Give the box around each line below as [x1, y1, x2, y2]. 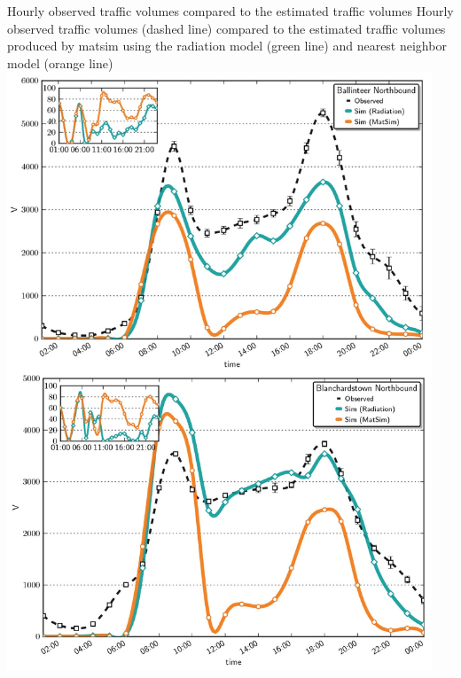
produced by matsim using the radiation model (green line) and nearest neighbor [7, 36, 447, 55]
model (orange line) [7, 53, 113, 72]
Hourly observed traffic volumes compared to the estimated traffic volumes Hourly [7, 2, 454, 19]
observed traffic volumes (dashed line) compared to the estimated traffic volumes [7, 19, 446, 37]
